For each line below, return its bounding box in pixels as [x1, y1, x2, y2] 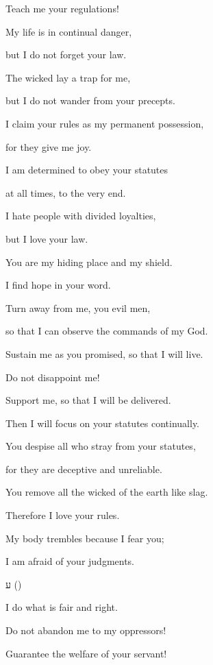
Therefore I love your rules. [5, 508, 120, 522]
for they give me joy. [5, 139, 92, 154]
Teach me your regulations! [5, 1, 119, 15]
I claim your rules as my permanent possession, [5, 116, 204, 130]
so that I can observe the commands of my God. [5, 324, 208, 338]
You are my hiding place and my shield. [5, 254, 173, 269]
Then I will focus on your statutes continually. [5, 415, 200, 430]
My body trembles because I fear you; [5, 531, 164, 545]
